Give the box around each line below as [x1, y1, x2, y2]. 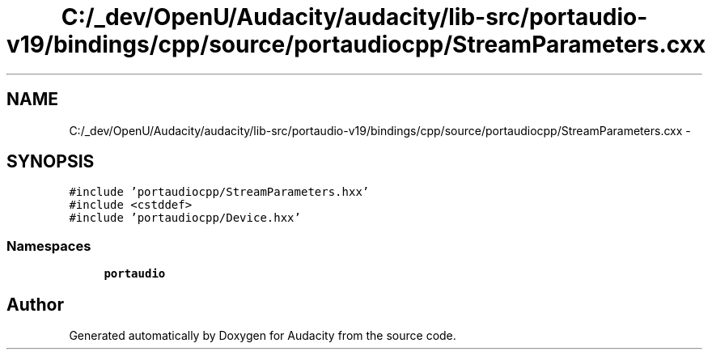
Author [6, 294, 64, 315]
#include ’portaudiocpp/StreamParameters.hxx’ [69, 185, 370, 199]
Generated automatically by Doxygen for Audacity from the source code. [69, 328, 456, 343]
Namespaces [6, 237, 91, 254]
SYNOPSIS [6, 151, 95, 172]
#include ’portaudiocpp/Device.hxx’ [69, 211, 301, 225]
